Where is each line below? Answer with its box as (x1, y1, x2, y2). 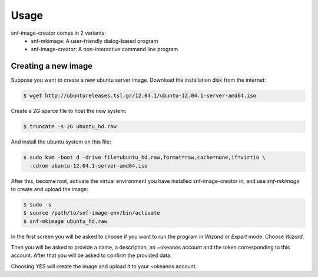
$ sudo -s (23, 201, 52, 208)
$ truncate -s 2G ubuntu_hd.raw (23, 124, 117, 130)
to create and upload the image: (11, 185, 88, 192)
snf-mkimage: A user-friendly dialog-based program (31, 37, 158, 44)
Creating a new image (11, 61, 93, 71)
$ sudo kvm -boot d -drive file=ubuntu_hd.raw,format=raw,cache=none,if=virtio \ (23, 154, 266, 161)
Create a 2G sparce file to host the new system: (11, 108, 127, 115)
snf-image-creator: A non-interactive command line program (31, 46, 178, 53)
